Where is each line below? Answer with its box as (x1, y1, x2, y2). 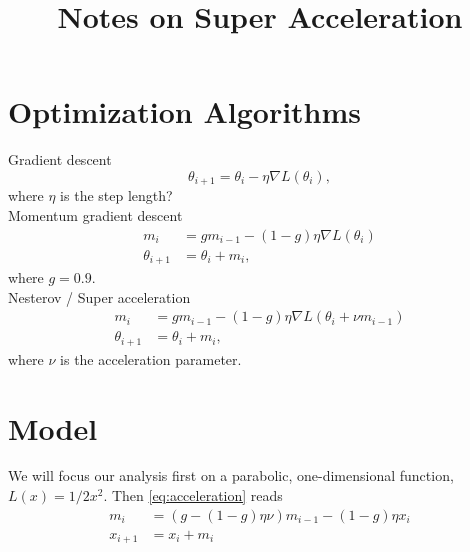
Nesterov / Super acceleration (8, 286, 191, 307)
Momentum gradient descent (8, 204, 183, 225)
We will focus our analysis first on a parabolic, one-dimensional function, (8, 465, 454, 486)
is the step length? (60, 185, 173, 206)
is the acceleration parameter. (60, 348, 242, 369)
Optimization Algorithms (8, 91, 362, 132)
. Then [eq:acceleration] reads (103, 485, 283, 506)
